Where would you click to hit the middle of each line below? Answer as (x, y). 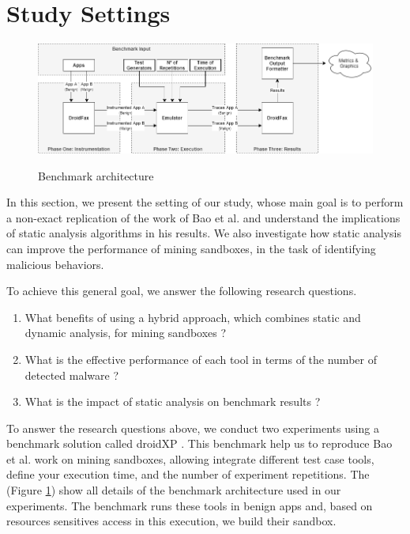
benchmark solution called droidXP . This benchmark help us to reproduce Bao (199, 443)
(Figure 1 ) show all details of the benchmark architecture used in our (174, 490)
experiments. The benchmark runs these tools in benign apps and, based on (190, 505)
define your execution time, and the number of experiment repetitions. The (188, 474)
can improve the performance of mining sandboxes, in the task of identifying (191, 248)
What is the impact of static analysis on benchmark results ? (173, 401)
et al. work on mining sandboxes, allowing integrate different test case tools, (190, 458)
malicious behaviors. (55, 264)
